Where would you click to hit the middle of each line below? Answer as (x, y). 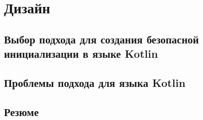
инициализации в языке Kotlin (81, 54)
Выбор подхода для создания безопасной (101, 39)
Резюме (21, 111)
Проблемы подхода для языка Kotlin (95, 82)
